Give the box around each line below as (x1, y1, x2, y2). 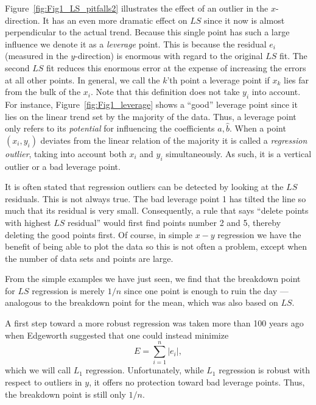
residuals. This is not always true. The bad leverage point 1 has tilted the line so (5, 192, 306, 205)
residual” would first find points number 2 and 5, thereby (68, 216, 281, 228)
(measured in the (5, 49, 68, 62)
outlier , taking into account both (5, 147, 127, 160)
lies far (284, 73, 309, 86)
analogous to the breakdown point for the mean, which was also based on (5, 296, 278, 309)
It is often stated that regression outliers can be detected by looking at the (5, 180, 284, 193)
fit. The (279, 49, 307, 62)
